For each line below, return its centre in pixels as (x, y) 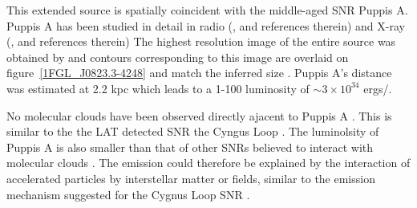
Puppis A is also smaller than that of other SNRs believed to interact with (190, 147)
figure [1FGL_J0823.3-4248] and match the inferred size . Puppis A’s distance (199, 73)
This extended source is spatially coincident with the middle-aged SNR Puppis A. (207, 10)
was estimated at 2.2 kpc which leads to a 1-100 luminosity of (158, 88)
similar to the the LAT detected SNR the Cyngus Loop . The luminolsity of (193, 131)
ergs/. (378, 88)
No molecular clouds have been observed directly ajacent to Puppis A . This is (199, 115)
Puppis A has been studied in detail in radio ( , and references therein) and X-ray (206, 25)
